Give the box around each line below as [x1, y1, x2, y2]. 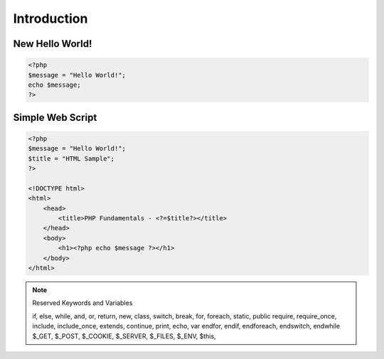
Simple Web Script [13, 111, 97, 124]
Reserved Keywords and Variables [32, 299, 133, 307]
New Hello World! [13, 38, 92, 50]
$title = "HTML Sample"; [28, 154, 115, 163]
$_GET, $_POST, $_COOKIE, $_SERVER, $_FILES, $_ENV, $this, [32, 331, 216, 341]
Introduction [13, 11, 88, 26]
